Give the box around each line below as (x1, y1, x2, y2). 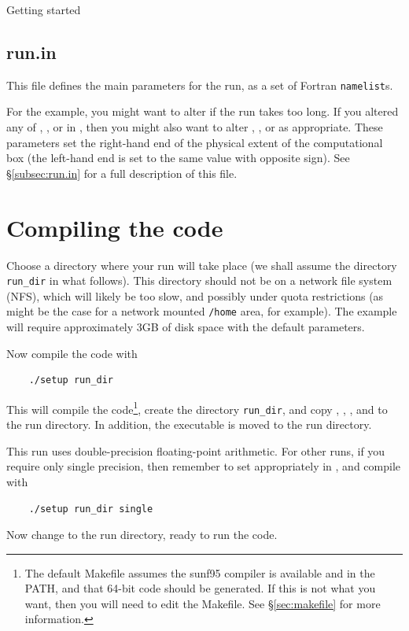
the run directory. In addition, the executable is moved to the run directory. (6, 416, 372, 433)
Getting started (6, 2, 81, 17)
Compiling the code (6, 211, 223, 243)
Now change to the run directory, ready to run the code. (6, 526, 278, 543)
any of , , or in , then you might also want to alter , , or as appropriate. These (6, 119, 383, 135)
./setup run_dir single (28, 503, 153, 515)
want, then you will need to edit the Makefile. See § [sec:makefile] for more (24, 595, 381, 611)
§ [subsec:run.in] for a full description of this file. (6, 164, 238, 181)
